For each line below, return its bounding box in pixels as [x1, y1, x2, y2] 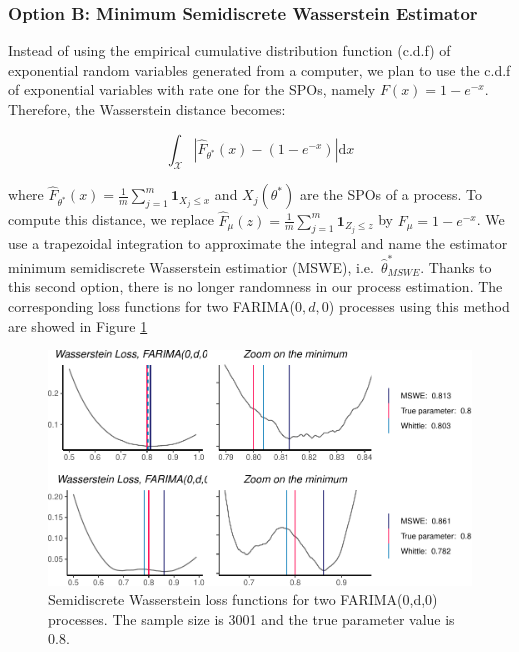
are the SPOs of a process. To [299, 184, 483, 205]
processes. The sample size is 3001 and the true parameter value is [48, 608, 455, 629]
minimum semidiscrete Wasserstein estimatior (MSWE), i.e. [8, 256, 374, 277]
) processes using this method [328, 295, 510, 316]
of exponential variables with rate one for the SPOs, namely [8, 79, 376, 100]
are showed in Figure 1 [8, 315, 148, 336]
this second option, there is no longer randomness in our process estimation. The [8, 276, 503, 297]
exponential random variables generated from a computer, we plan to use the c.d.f [8, 59, 511, 80]
